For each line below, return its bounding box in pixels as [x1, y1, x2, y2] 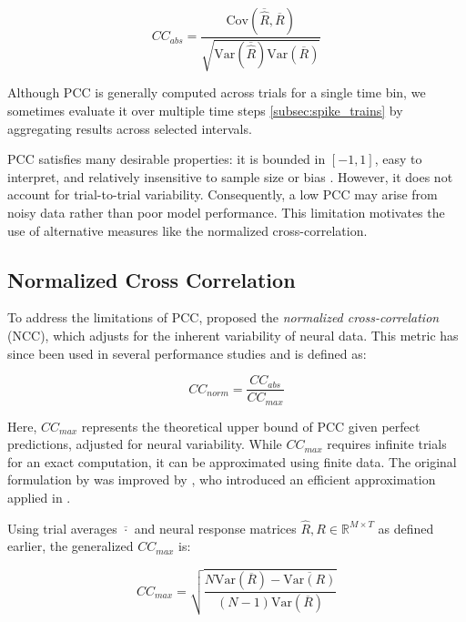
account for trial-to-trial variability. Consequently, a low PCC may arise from [7, 185, 438, 204]
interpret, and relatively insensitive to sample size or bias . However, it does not [7, 167, 453, 186]
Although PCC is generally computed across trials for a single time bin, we [7, 83, 426, 102]
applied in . [7, 488, 71, 507]
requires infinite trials [327, 434, 447, 454]
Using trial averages [7, 518, 117, 537]
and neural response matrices [134, 518, 297, 537]
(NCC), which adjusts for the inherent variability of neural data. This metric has [7, 325, 459, 344]
